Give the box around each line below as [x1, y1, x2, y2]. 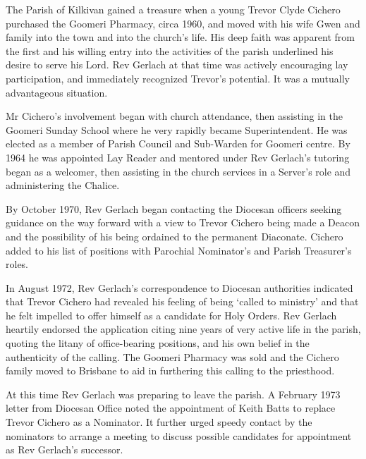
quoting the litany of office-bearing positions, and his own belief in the [6, 336, 310, 350]
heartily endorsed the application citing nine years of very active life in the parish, [6, 322, 361, 336]
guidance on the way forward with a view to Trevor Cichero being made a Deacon [6, 215, 360, 230]
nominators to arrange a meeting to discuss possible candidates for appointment [6, 428, 352, 443]
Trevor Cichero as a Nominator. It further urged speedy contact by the [6, 415, 312, 429]
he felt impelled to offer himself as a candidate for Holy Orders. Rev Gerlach [6, 307, 337, 322]
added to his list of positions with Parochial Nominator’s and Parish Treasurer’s [6, 243, 352, 257]
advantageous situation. [6, 85, 108, 99]
